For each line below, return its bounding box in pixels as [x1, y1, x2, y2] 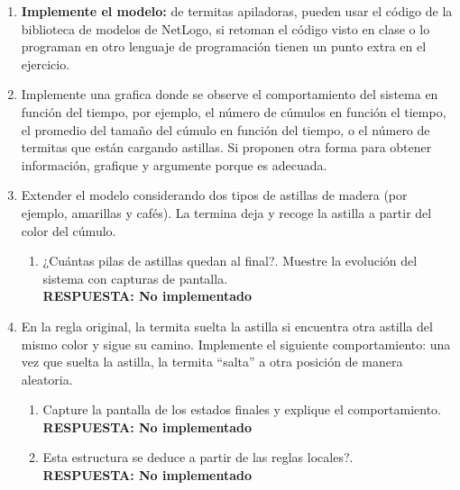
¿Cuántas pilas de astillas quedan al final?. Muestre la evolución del [42, 251, 418, 270]
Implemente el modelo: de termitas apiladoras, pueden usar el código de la [21, 2, 453, 20]
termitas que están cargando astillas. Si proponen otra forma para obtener [21, 138, 432, 157]
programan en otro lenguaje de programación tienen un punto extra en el [21, 37, 427, 56]
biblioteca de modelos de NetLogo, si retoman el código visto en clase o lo [21, 19, 430, 38]
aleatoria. [21, 369, 73, 388]
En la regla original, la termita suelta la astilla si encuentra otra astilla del [21, 316, 433, 335]
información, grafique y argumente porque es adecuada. [21, 155, 327, 174]
